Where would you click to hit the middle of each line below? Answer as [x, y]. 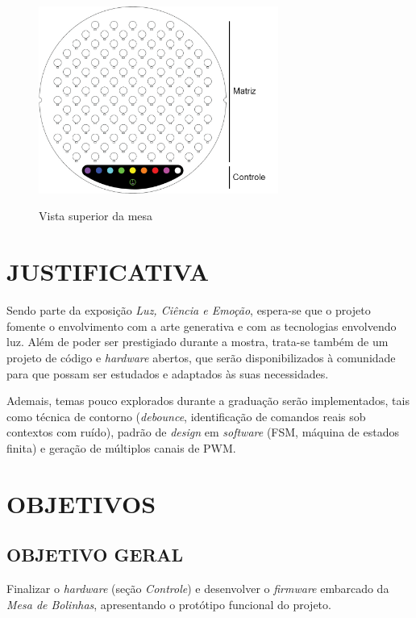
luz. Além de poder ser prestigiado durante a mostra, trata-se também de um [198, 342]
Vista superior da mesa [96, 216]
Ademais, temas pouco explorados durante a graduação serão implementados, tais [208, 401]
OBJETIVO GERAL [95, 555]
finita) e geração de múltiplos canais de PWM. [121, 447]
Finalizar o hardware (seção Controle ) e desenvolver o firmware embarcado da [198, 589]
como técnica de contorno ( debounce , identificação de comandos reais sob [186, 416]
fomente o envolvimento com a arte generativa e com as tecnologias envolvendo [202, 326]
